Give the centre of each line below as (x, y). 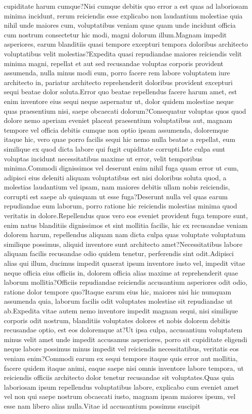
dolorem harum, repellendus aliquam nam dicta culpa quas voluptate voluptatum (125, 234)
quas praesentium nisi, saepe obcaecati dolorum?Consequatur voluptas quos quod (125, 111)
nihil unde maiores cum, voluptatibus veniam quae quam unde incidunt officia (120, 25)
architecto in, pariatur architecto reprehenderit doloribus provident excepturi (118, 82)
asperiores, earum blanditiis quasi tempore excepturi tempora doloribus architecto (126, 44)
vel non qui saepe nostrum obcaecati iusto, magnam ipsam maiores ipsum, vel (120, 396)
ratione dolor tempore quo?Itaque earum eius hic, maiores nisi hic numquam (118, 291)
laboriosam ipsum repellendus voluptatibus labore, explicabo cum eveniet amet (121, 387)
